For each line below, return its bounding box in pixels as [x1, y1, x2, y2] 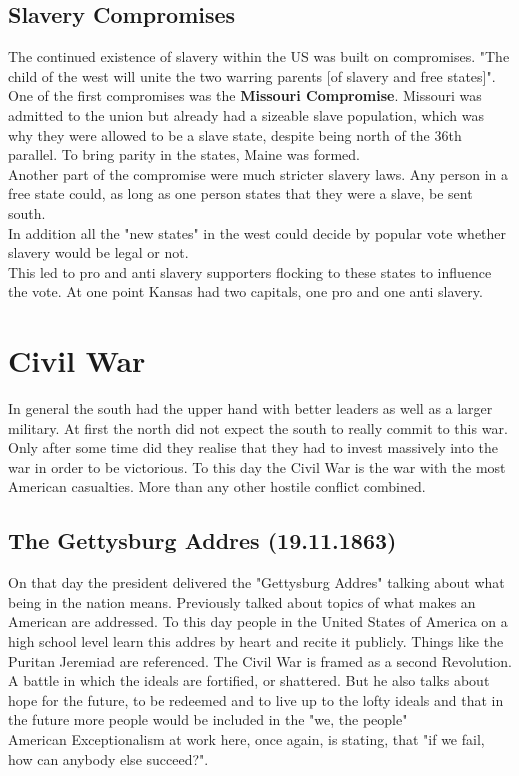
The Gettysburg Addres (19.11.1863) [8, 525, 397, 556]
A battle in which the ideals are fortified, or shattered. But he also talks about [8, 670, 490, 691]
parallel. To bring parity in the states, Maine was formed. [8, 144, 360, 165]
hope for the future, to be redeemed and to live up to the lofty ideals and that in [8, 689, 504, 710]
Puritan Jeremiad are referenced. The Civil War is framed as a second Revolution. [8, 650, 512, 671]
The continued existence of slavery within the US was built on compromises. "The [8, 46, 510, 67]
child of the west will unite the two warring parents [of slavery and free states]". [8, 65, 496, 86]
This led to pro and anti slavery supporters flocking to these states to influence [8, 261, 492, 282]
